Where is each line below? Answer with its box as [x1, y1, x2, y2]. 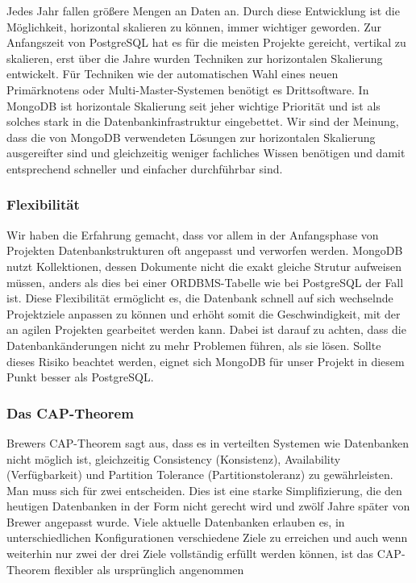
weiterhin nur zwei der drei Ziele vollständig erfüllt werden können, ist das [6, 545, 374, 562]
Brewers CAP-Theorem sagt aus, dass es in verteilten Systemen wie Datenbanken [6, 434, 409, 451]
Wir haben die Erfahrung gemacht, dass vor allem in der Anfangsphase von [6, 226, 379, 243]
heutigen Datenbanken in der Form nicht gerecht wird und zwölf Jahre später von [6, 498, 410, 514]
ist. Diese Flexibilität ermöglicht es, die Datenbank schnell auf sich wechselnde [6, 289, 393, 306]
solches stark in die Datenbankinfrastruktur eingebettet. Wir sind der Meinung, [6, 113, 399, 130]
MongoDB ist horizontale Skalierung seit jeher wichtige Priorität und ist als [6, 97, 381, 114]
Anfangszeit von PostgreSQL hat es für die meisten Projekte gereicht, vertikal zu [6, 34, 406, 51]
